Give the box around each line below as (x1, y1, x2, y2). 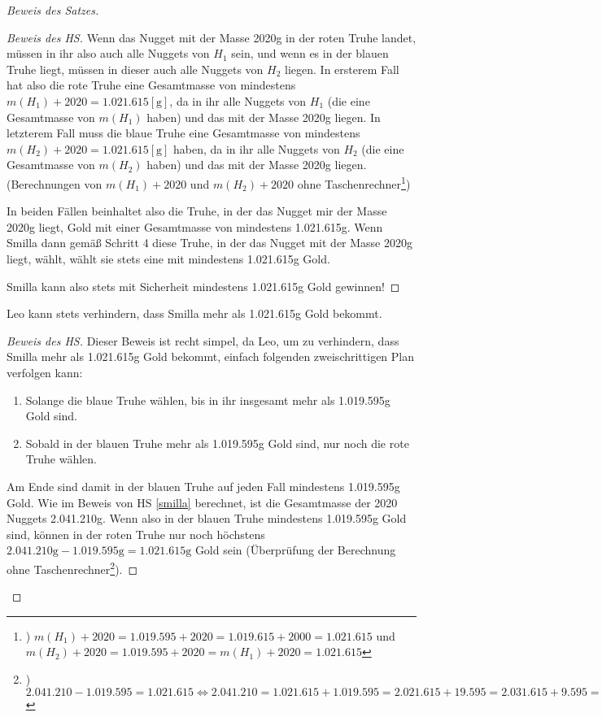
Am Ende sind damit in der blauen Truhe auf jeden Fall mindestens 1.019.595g (7, 477, 400, 494)
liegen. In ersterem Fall (285, 60, 399, 77)
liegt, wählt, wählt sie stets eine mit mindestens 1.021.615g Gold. (7, 250, 330, 267)
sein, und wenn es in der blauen (231, 45, 389, 62)
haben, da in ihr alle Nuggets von (173, 140, 340, 157)
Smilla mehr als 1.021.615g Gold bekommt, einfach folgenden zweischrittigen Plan (7, 348, 415, 365)
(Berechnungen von (7, 175, 103, 192)
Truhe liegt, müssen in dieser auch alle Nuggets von (7, 60, 264, 77)
